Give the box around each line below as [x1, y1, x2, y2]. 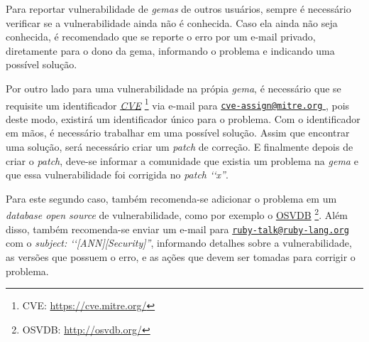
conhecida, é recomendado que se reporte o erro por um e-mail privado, [6, 29, 316, 44]
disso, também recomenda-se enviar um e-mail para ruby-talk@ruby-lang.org [6, 221, 349, 236]
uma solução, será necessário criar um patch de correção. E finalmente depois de [6, 139, 353, 154]
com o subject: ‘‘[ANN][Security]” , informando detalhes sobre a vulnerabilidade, [6, 235, 352, 250]
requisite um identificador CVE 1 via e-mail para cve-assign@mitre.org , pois [6, 95, 350, 112]
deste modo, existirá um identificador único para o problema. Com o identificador [6, 111, 360, 126]
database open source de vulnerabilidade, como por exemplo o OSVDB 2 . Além [6, 205, 348, 223]
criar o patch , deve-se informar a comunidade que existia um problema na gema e [6, 153, 358, 168]
